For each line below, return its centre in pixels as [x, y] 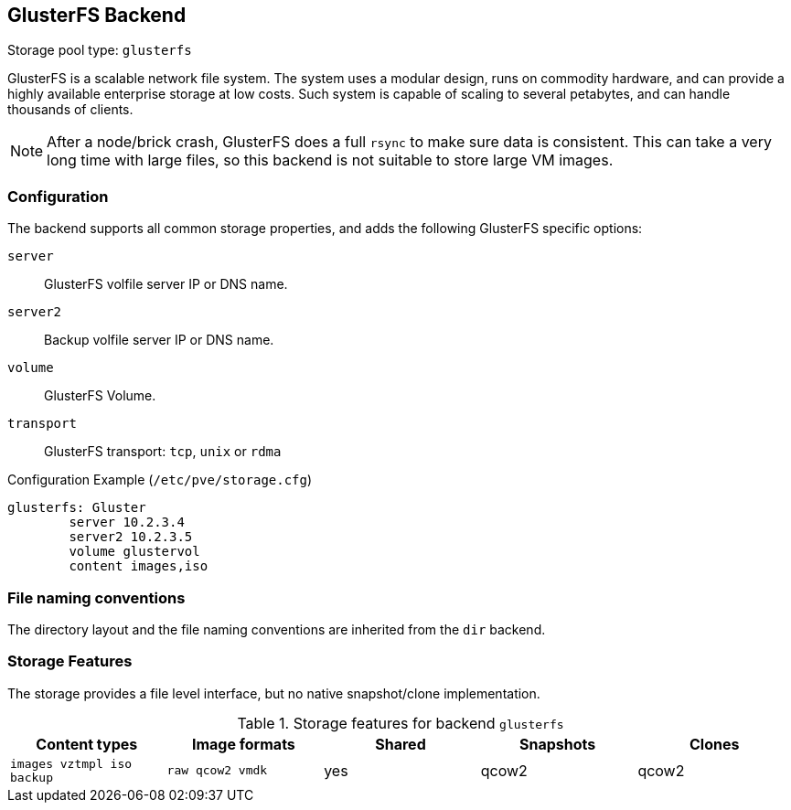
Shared [401, 744]
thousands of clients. [70, 110]
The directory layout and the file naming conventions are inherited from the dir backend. [277, 629]
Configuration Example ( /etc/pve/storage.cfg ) [160, 480]
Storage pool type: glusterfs [100, 50]
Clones [714, 744]
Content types [87, 744]
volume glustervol [134, 552]
